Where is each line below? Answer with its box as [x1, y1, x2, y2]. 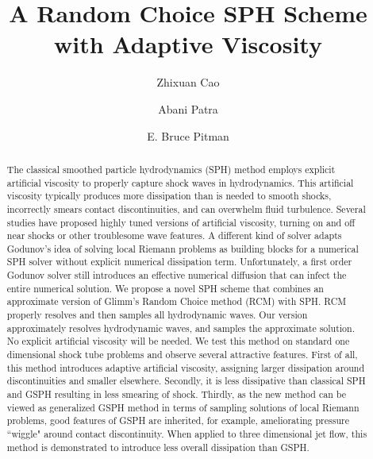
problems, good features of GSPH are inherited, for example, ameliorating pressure [6, 414, 349, 427]
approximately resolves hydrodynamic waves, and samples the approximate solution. [6, 321, 355, 334]
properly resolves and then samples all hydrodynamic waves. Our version [6, 308, 308, 322]
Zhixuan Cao [156, 74, 220, 91]
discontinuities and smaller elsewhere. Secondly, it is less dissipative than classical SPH [6, 374, 366, 388]
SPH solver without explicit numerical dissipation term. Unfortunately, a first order [6, 255, 352, 268]
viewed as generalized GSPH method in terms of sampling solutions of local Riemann [6, 400, 360, 414]
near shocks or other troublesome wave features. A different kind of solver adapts [6, 229, 342, 242]
